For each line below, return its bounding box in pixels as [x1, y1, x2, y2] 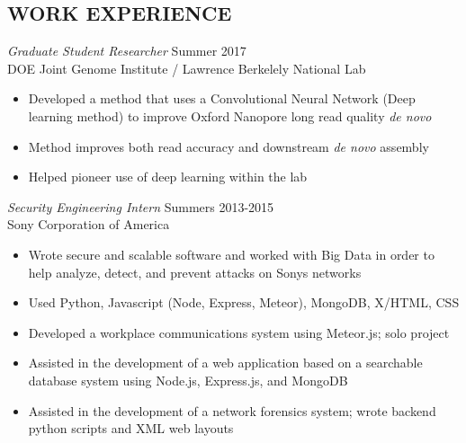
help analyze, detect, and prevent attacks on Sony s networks [28, 262, 362, 281]
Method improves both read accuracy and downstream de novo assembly [28, 137, 429, 155]
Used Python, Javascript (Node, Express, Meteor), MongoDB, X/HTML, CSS [28, 293, 460, 312]
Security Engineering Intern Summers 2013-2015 [7, 197, 274, 216]
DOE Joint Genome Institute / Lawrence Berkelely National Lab [7, 58, 366, 77]
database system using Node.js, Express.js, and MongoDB [28, 370, 348, 389]
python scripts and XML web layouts [28, 419, 234, 438]
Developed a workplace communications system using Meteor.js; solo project [28, 323, 450, 341]
